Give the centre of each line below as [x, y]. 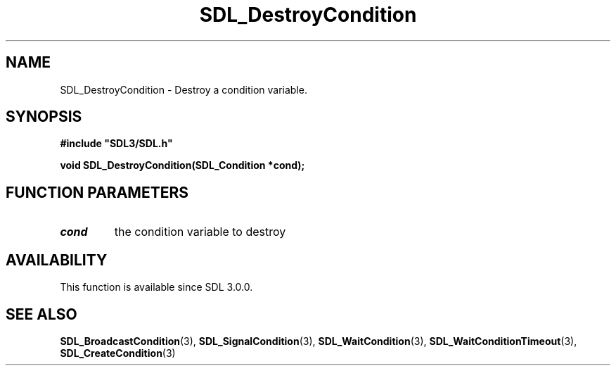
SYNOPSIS [44, 117]
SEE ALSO [41, 314]
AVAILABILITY [57, 260]
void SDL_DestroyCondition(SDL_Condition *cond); [182, 165]
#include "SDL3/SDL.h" [116, 144]
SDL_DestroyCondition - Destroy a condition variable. [184, 89]
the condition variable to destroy [200, 232]
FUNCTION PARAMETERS [97, 192]
